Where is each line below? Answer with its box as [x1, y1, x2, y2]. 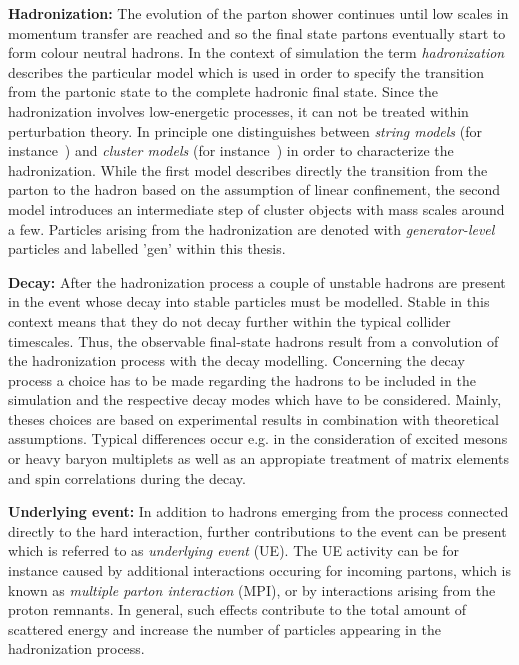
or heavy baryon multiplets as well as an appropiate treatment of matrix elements [8, 448, 509, 469]
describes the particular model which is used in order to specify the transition [8, 61, 484, 82]
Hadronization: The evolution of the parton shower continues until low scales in [8, 3, 509, 23]
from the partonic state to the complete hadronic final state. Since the [8, 81, 438, 102]
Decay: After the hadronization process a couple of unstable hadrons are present [8, 271, 506, 292]
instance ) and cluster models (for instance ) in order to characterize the [8, 140, 454, 161]
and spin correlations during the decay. [8, 467, 246, 488]
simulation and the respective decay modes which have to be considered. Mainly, [8, 389, 502, 410]
